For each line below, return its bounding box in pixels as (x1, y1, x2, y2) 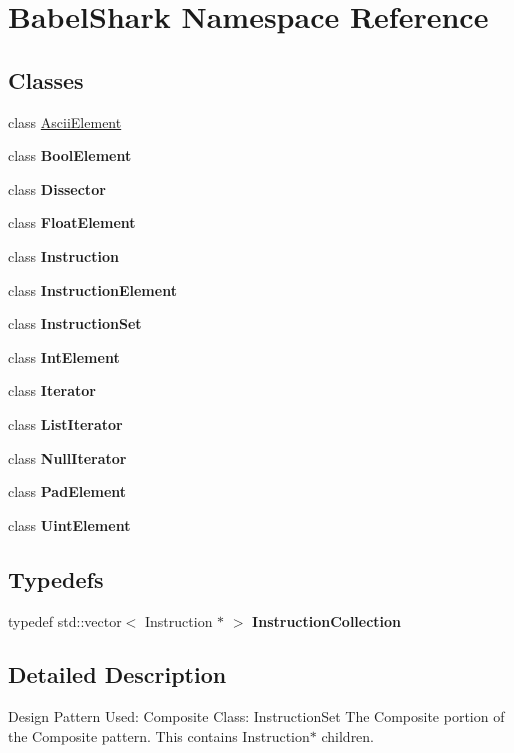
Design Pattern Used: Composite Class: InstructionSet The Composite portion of (8, 706, 505, 727)
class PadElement (8, 481, 127, 502)
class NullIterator (8, 447, 127, 468)
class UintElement (8, 514, 131, 535)
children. (321, 725, 375, 746)
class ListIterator (8, 413, 123, 434)
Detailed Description (8, 659, 227, 690)
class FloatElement (8, 212, 136, 233)
